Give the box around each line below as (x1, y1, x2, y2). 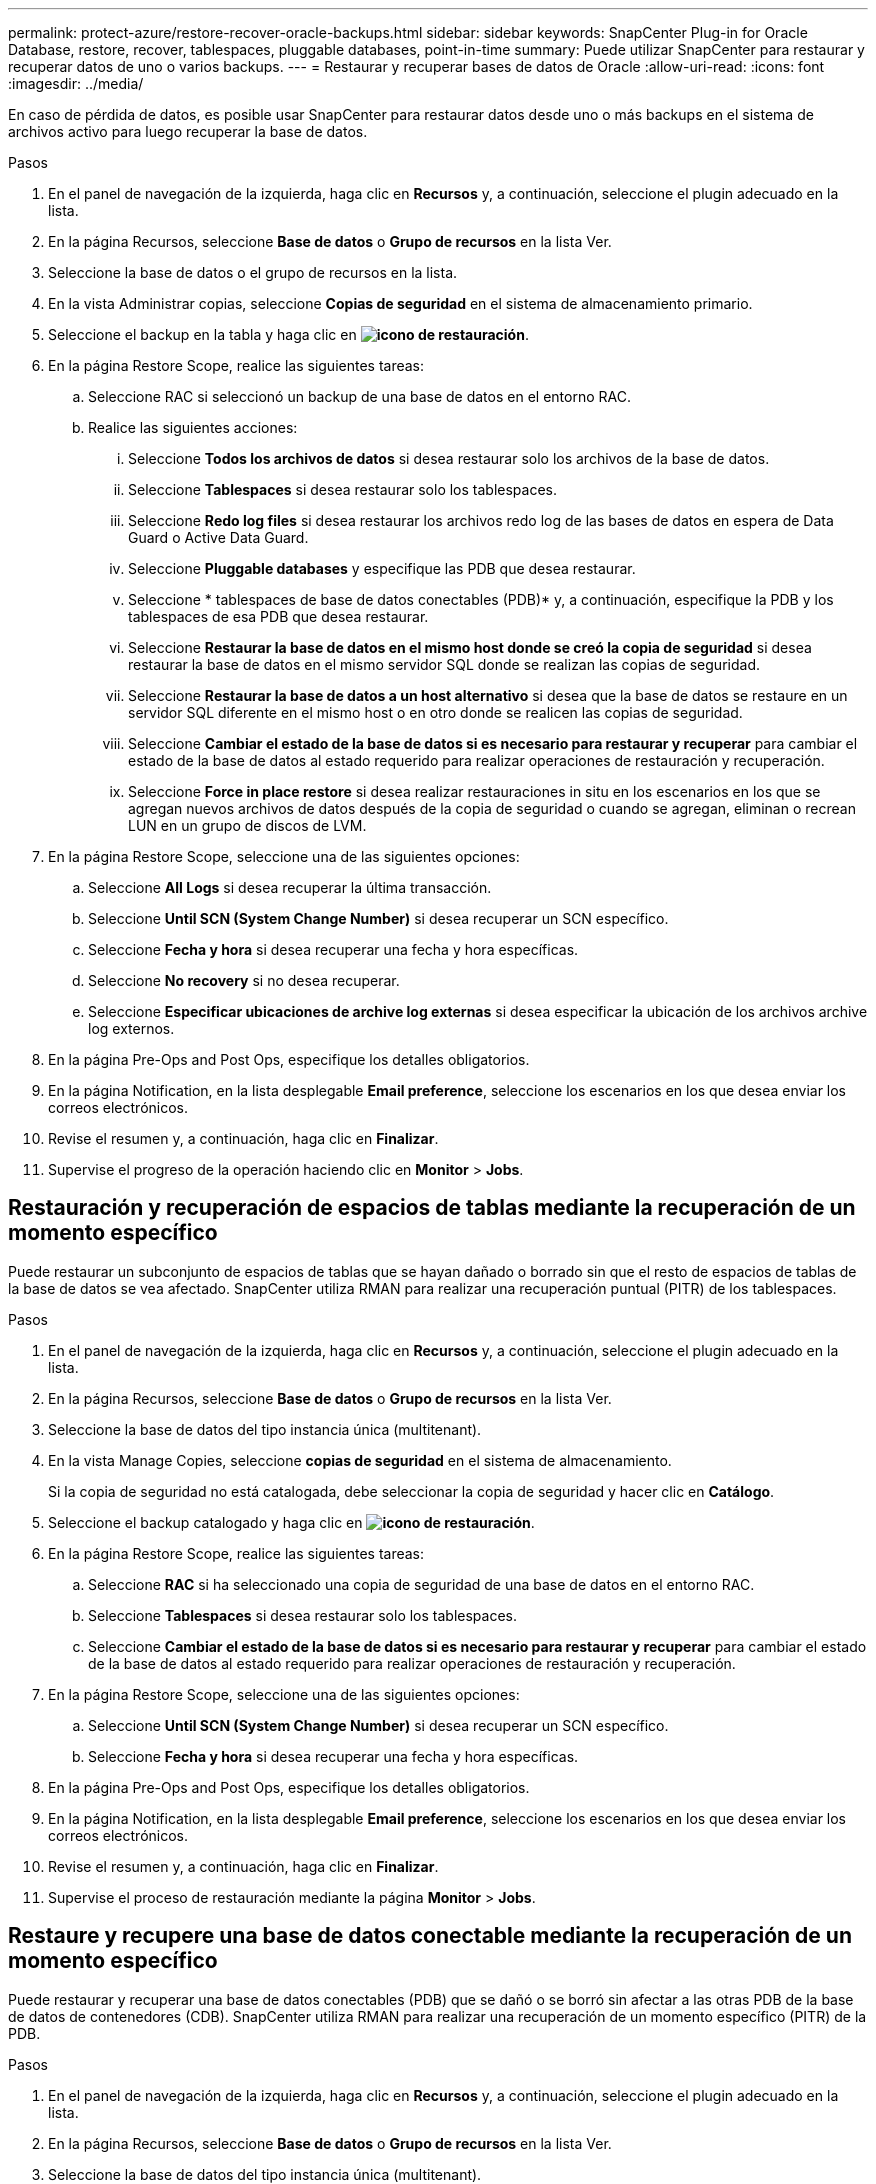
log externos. (88, 1020, 175, 1037)
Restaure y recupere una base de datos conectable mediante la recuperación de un (8, 1923, 852, 1949)
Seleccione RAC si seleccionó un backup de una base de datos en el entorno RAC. (88, 388, 631, 405)
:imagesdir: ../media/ (8, 75, 144, 92)
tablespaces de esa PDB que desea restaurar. (128, 608, 429, 625)
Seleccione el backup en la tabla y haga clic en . (48, 326, 529, 343)
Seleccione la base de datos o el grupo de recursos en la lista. (48, 264, 458, 281)
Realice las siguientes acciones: (88, 419, 298, 436)
